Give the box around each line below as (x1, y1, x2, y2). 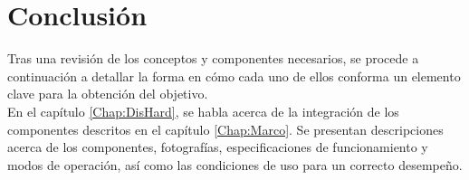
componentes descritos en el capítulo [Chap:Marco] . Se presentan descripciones (7, 119, 444, 138)
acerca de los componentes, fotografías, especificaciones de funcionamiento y (7, 137, 428, 156)
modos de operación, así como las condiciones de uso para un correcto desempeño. (7, 155, 463, 174)
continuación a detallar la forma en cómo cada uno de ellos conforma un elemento (7, 66, 461, 85)
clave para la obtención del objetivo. (7, 84, 208, 103)
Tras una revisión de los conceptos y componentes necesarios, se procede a (7, 49, 419, 68)
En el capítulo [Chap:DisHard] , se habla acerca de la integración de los (7, 101, 399, 120)
